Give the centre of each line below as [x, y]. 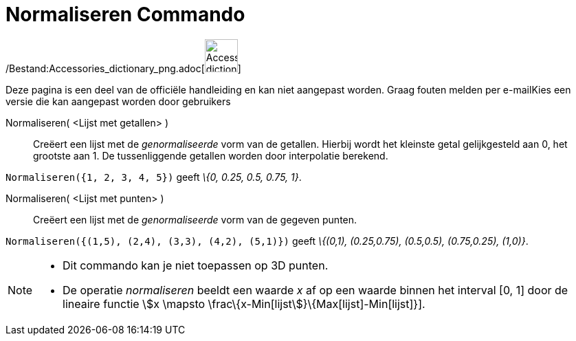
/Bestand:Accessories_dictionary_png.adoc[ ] [123, 68]
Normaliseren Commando [125, 14]
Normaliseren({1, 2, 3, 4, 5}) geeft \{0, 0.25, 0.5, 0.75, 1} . [154, 177]
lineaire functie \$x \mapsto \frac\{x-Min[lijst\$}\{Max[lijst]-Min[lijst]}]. [244, 304]
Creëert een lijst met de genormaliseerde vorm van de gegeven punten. [195, 219]
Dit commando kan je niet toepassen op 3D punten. [196, 265]
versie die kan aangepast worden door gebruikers [118, 101]
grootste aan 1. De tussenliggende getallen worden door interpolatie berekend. [211, 155]
